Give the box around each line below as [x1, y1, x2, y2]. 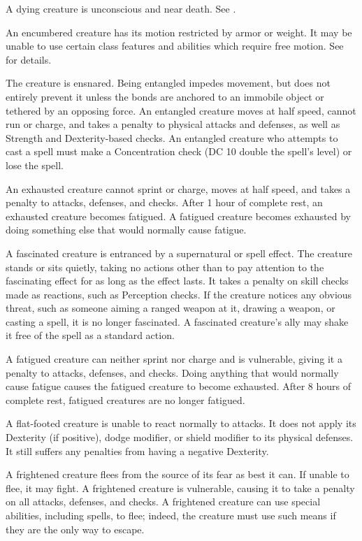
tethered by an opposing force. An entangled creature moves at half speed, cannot [6, 103, 356, 117]
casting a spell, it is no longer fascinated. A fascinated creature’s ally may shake [6, 314, 349, 329]
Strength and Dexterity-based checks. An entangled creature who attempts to [6, 130, 338, 145]
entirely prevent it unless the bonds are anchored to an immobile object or [6, 89, 324, 103]
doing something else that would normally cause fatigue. [6, 222, 247, 237]
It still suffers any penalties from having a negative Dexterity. [6, 443, 269, 458]
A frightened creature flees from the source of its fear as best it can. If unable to [6, 467, 349, 482]
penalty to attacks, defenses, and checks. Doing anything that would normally [6, 365, 339, 380]
